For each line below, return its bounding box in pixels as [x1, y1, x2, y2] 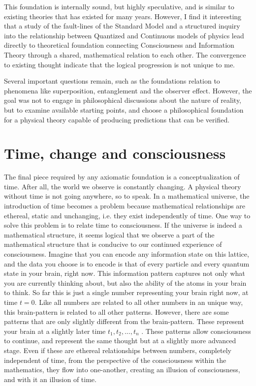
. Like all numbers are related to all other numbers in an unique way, [34, 297, 243, 307]
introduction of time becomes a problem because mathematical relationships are [4, 201, 246, 211]
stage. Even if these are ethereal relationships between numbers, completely [4, 345, 231, 355]
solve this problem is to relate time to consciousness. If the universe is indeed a [4, 220, 242, 230]
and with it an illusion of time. [4, 374, 96, 384]
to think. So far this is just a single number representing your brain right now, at [4, 287, 249, 297]
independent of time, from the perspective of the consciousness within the [4, 355, 226, 365]
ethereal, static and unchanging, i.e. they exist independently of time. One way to [4, 210, 251, 220]
